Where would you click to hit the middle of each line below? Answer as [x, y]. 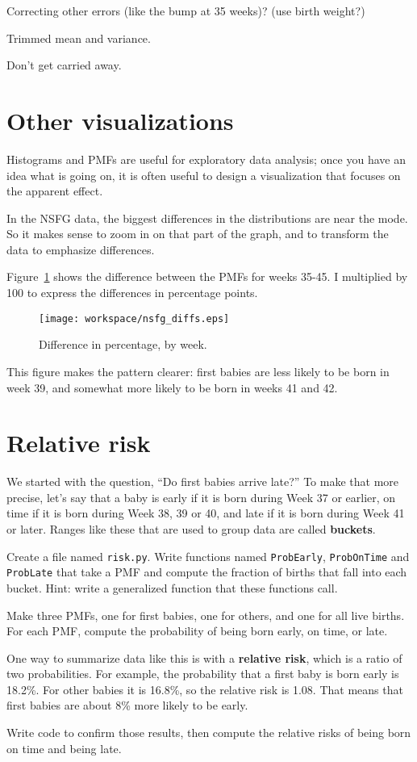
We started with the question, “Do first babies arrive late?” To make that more [202, 481]
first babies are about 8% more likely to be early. [127, 705]
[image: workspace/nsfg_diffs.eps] [134, 318]
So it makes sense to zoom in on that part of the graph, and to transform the [198, 234]
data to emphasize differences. [81, 249]
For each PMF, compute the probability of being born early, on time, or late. [197, 631]
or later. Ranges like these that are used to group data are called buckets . [191, 529]
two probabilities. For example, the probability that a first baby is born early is [203, 674]
